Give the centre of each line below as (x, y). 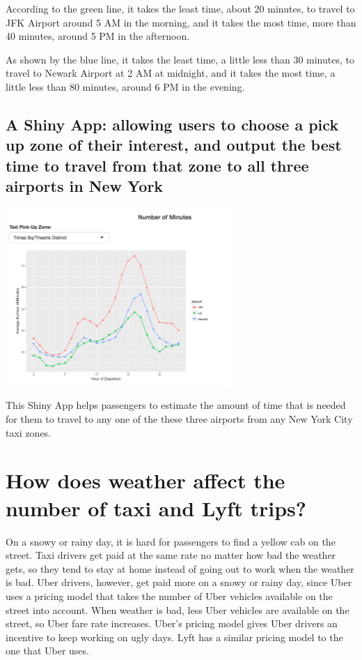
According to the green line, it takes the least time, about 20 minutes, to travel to (180, 8)
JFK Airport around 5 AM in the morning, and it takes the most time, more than (181, 22)
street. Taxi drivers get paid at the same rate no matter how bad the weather (171, 555)
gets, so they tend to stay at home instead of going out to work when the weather (180, 568)
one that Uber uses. (47, 651)
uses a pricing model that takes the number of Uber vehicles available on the (169, 595)
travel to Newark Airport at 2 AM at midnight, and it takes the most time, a (171, 73)
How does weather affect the (145, 480)
